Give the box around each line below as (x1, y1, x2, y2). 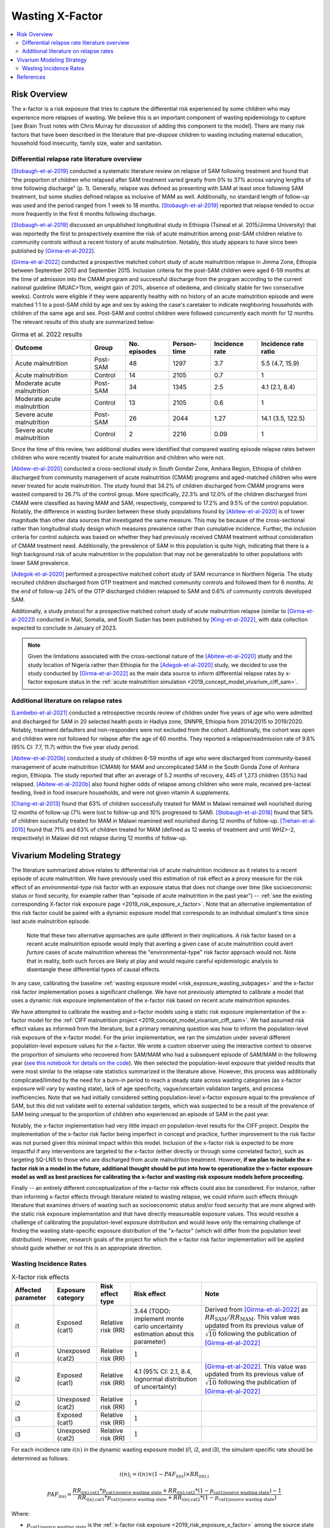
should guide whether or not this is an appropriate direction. (11, 1244, 163, 1252)
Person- (172, 339, 197, 348)
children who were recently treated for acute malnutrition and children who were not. (11, 454, 226, 461)
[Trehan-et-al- (280, 817, 317, 825)
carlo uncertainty (133, 1322, 183, 1331)
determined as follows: (11, 1455, 69, 1462)
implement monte (133, 1314, 185, 1323)
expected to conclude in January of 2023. (11, 624, 117, 632)
